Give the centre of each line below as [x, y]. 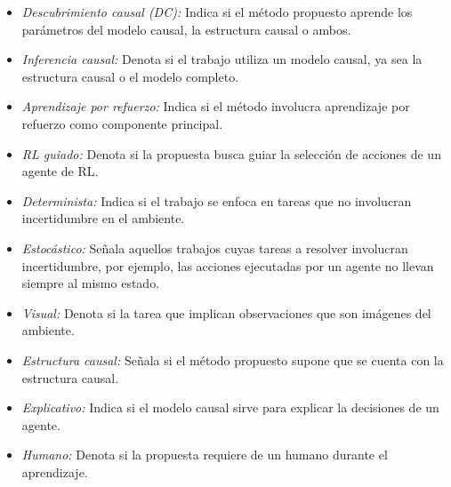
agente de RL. [60, 171]
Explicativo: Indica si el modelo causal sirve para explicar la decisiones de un [230, 407]
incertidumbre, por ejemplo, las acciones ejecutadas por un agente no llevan [228, 265]
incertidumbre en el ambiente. [103, 218]
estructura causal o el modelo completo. [130, 76]
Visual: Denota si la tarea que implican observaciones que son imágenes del [226, 312]
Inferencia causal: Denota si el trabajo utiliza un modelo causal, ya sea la [222, 59]
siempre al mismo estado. [91, 283]
